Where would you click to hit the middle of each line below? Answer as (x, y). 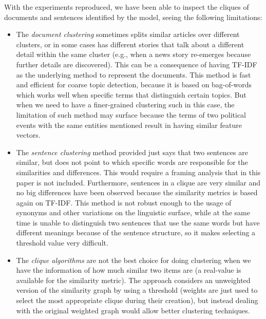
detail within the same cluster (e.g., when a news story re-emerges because (134, 54)
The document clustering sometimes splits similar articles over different (128, 34)
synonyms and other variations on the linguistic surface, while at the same (133, 212)
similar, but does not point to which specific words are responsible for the (132, 162)
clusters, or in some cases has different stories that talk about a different (130, 44)
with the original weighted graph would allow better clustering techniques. (133, 310)
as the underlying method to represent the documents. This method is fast (134, 74)
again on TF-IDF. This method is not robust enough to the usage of (124, 202)
